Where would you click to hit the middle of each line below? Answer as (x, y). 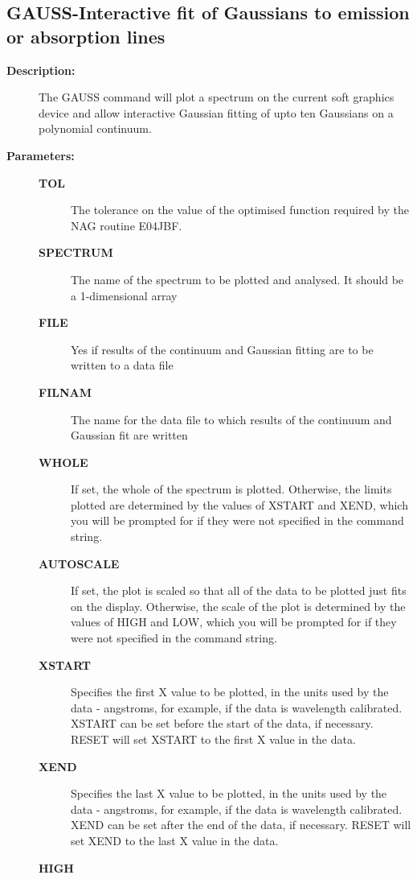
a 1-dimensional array (124, 295)
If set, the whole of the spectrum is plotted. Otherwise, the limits (231, 489)
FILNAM (65, 392)
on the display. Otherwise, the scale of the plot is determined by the (238, 606)
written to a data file (122, 365)
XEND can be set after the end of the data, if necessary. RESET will (241, 825)
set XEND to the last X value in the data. (175, 840)
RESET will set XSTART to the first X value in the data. (213, 739)
